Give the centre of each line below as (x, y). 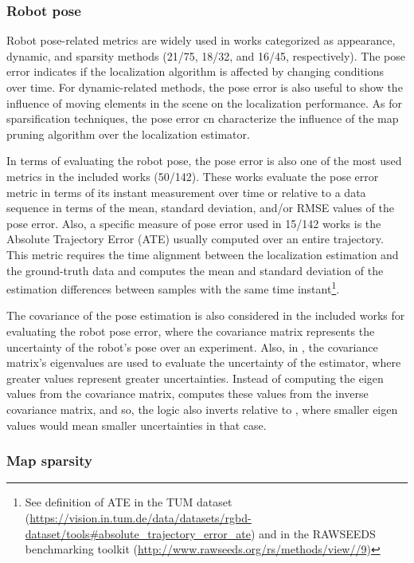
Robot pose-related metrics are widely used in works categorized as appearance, (201, 40)
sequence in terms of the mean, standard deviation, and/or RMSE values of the (200, 208)
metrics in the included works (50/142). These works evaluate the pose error (193, 176)
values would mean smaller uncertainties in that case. (137, 425)
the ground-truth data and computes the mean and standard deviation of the (195, 270)
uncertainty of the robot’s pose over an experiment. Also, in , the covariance (192, 346)
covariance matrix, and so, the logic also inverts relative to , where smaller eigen (202, 409)
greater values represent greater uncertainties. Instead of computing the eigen (195, 378)
